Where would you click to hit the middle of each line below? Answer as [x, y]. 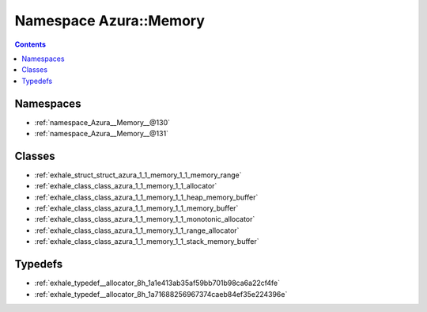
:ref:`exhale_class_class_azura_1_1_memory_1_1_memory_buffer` [136, 208]
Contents [30, 44]
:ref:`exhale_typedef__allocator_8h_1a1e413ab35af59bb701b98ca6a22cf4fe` [157, 283]
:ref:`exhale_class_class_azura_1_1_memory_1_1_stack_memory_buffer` [147, 242]
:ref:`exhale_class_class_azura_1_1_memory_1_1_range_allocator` [137, 230]
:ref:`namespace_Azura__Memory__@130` [102, 122]
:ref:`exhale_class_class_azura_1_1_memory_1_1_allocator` [126, 186]
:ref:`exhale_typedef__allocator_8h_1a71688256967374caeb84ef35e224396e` [161, 294]
